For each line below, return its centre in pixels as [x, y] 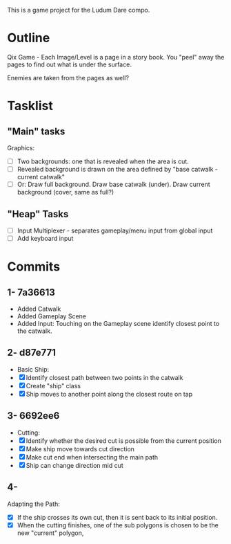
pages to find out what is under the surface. [70, 64]
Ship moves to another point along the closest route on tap [109, 394]
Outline [29, 38]
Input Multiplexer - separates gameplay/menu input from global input [115, 230]
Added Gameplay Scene [52, 316]
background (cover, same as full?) [66, 192]
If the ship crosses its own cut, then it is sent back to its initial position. [117, 517]
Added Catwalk [39, 309]
